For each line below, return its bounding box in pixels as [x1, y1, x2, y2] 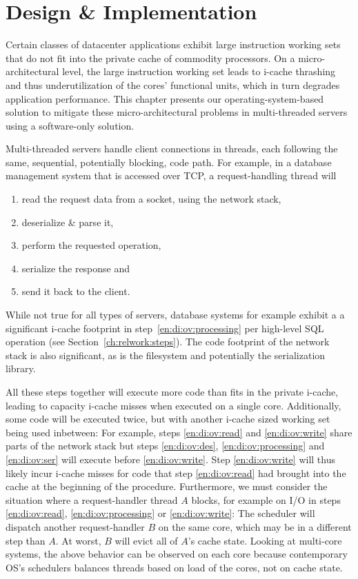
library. [6, 361, 36, 376]
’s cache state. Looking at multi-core [188, 533, 342, 547]
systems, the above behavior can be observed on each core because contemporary [6, 547, 348, 561]
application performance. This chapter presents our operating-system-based [6, 91, 324, 105]
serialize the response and [21, 261, 130, 275]
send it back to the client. [21, 284, 130, 298]
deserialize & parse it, [21, 214, 114, 229]
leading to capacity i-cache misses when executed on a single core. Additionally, [6, 398, 341, 412]
